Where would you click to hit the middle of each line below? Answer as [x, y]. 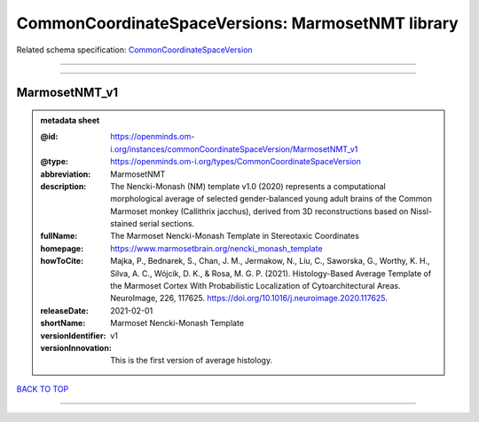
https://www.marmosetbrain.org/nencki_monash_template [216, 248]
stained [124, 224]
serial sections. [167, 224]
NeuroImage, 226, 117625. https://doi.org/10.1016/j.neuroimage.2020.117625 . [249, 299]
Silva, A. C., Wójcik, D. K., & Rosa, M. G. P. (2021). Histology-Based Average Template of [271, 273]
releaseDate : [64, 310]
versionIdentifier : [73, 335]
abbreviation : [66, 174]
